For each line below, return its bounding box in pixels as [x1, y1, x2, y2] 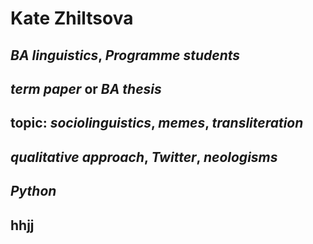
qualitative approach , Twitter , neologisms [10, 148, 278, 166]
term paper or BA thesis [10, 80, 162, 97]
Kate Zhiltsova [10, 7, 134, 30]
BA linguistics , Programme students [10, 47, 241, 64]
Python [10, 183, 57, 200]
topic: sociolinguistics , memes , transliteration [10, 115, 304, 132]
